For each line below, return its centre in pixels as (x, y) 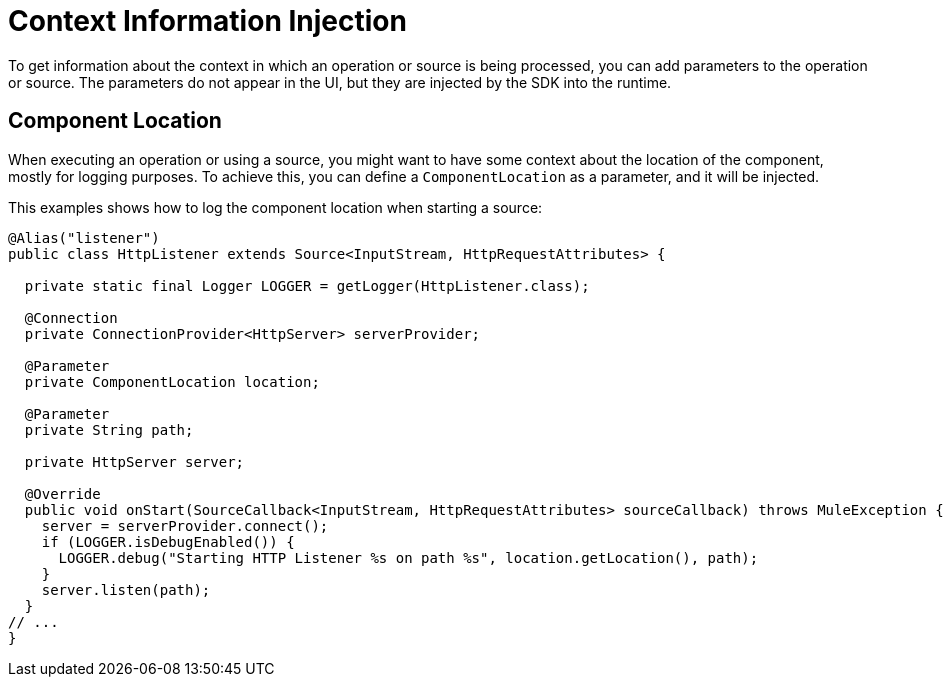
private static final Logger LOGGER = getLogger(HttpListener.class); (307, 285)
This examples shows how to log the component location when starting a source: (275, 207)
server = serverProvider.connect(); (185, 525)
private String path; (109, 429)
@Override (62, 493)
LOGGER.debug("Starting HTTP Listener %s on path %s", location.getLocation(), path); (408, 557)
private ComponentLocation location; (172, 381)
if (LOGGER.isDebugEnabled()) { (168, 541)
